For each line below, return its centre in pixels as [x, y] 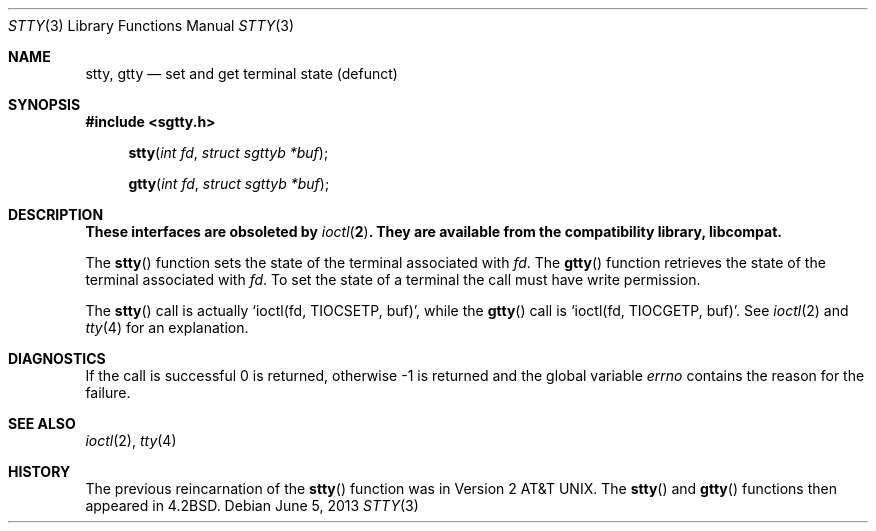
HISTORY [39, 471]
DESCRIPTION [56, 214]
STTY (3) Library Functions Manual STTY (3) [151, 25]
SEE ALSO [42, 423]
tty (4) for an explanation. [167, 327]
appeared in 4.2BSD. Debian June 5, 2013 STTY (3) [252, 505]
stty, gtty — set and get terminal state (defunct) [241, 73]
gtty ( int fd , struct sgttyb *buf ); [229, 183]
